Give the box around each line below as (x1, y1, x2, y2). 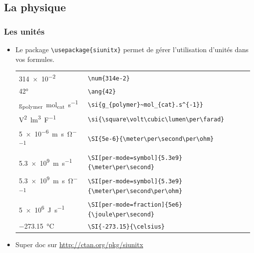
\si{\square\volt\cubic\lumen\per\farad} (87, 116, 224, 123)
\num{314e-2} (87, 75, 130, 82)
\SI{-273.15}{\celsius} (87, 223, 165, 230)
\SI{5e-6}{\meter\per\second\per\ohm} (87, 136, 214, 143)
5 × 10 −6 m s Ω (19, 127, 72, 138)
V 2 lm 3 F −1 (19, 113, 56, 125)
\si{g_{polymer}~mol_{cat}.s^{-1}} (87, 101, 204, 109)
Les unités (4, 25, 45, 37)
